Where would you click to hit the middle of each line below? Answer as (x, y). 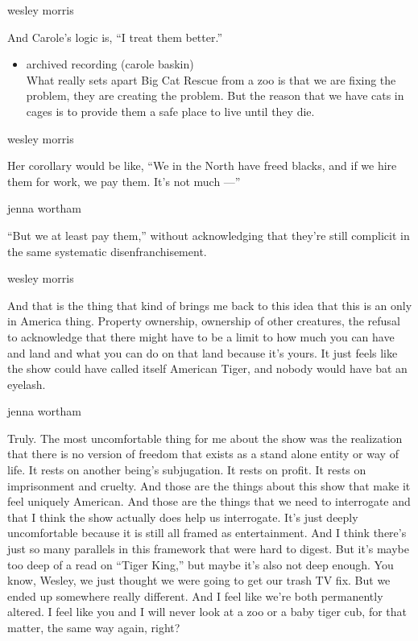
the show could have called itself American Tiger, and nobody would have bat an (207, 368)
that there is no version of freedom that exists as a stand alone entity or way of (203, 454)
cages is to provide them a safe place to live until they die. (170, 111)
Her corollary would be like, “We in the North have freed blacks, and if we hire (202, 165)
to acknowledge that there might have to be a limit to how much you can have (201, 336)
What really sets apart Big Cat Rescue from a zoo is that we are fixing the (211, 79)
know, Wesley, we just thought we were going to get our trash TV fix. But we (199, 580)
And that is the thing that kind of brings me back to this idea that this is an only (210, 305)
